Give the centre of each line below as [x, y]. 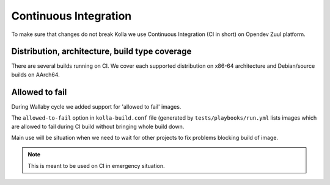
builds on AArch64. [36, 74]
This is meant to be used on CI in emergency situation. [96, 165]
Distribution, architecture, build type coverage [101, 52]
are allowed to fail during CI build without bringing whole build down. [98, 126]
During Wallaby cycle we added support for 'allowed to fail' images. [96, 106]
